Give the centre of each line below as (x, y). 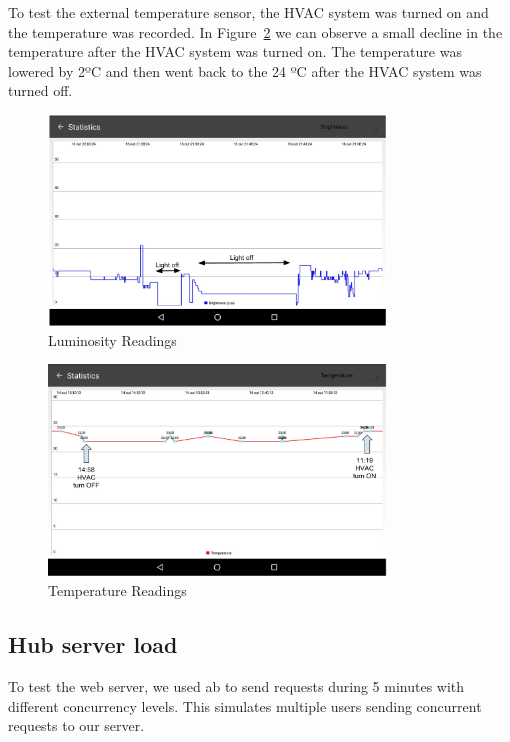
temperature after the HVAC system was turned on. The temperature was (235, 51)
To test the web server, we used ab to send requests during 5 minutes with (236, 686)
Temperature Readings (117, 590)
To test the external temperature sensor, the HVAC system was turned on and (248, 12)
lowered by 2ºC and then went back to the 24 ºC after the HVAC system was (245, 70)
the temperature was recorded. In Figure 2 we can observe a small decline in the (255, 31)
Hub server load (93, 644)
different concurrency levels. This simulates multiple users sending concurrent (245, 705)
